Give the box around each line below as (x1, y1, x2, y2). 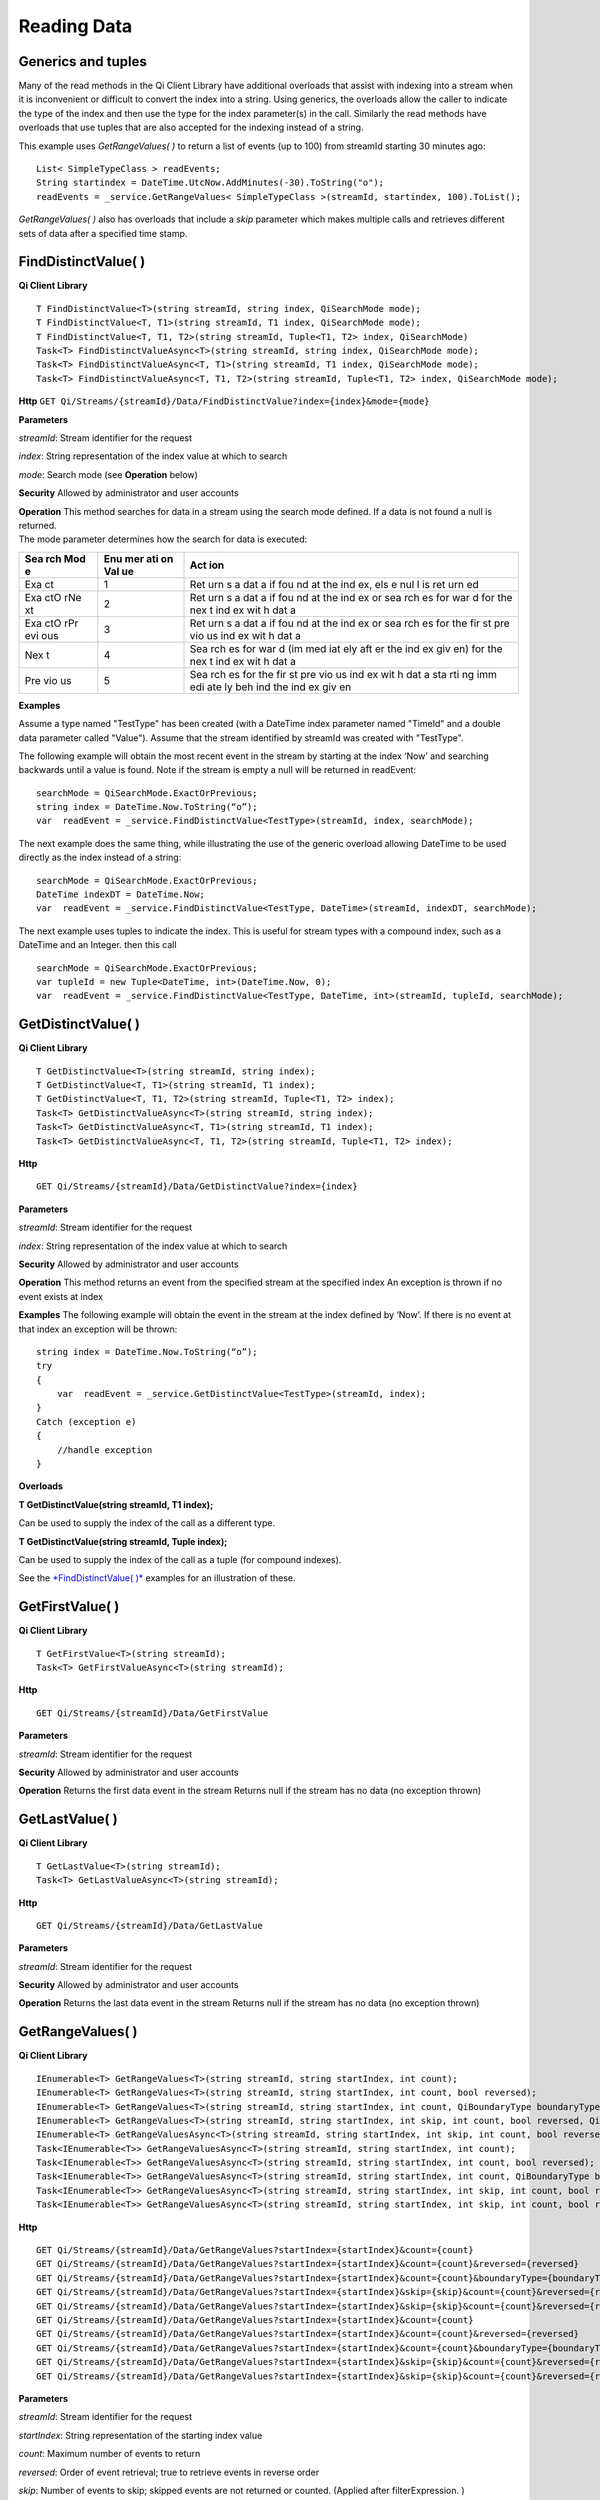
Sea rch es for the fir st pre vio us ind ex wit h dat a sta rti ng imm (189, 667, 497, 681)
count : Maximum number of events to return (18, 2448, 201, 2460)
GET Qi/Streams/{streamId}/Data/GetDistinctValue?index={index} (36, 1181, 359, 1192)
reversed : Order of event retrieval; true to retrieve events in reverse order (18, 2466, 320, 2478)
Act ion (189, 558, 225, 572)
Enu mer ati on (103, 551, 174, 565)
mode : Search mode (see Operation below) (18, 468, 199, 480)
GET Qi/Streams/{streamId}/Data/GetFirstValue (36, 1707, 269, 1719)
